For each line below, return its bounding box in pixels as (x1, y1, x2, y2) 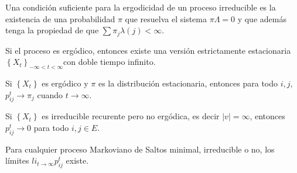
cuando (37, 88, 63, 101)
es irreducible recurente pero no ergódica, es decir (42, 110, 220, 122)
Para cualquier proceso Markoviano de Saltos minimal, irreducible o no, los (5, 143, 275, 155)
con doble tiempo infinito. (63, 56, 156, 68)
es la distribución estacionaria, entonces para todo (98, 77, 278, 89)
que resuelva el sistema (125, 12, 207, 25)
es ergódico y (42, 77, 88, 89)
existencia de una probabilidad (5, 12, 115, 25)
